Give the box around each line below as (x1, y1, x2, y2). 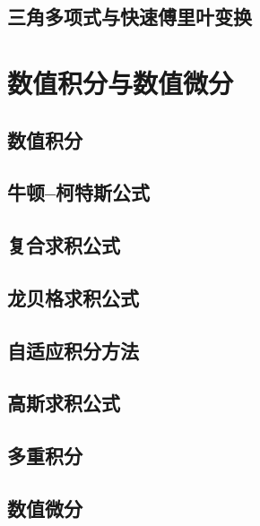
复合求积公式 (7, 231, 120, 259)
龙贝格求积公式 (7, 283, 139, 311)
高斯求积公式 (7, 389, 120, 417)
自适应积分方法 (7, 336, 139, 364)
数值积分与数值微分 (7, 64, 234, 100)
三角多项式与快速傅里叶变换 (7, 3, 252, 30)
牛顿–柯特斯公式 (7, 178, 151, 206)
